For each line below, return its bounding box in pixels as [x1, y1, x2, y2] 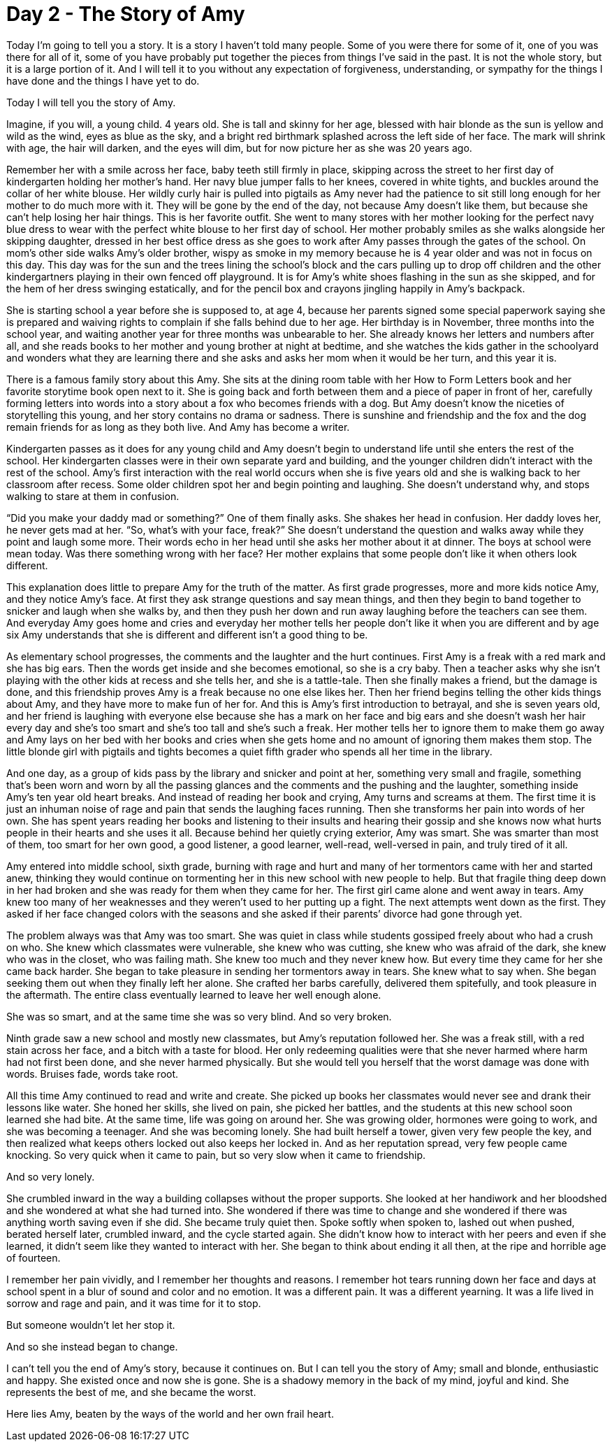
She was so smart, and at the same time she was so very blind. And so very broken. [6, 1010, 392, 1022]
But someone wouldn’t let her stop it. [6, 1318, 175, 1331]
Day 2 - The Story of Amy [6, 2, 245, 26]
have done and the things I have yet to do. [6, 74, 200, 87]
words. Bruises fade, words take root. [6, 1067, 179, 1080]
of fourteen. [6, 1251, 61, 1264]
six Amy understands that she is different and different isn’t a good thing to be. [6, 628, 368, 641]
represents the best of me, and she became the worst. [6, 1385, 256, 1398]
